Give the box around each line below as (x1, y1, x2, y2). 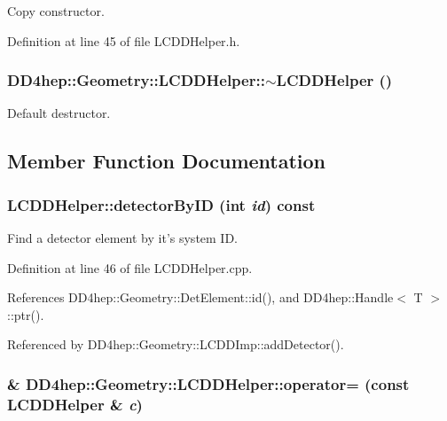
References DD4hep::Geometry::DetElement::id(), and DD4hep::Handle (7, 288, 394, 307)
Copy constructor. (7, 2, 105, 19)
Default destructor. (7, 104, 111, 122)
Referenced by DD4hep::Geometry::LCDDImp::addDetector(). (7, 335, 344, 354)
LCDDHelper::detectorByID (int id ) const (7, 193, 316, 215)
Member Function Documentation (7, 147, 326, 175)
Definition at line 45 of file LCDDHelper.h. (7, 31, 240, 50)
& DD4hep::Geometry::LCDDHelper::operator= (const (7, 372, 410, 394)
